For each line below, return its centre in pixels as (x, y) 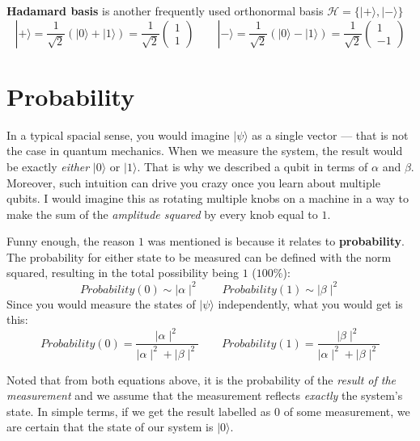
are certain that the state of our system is (110, 427)
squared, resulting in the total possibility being (123, 273)
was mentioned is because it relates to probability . (276, 241)
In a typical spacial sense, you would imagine (118, 134)
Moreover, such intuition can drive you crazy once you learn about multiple (193, 182)
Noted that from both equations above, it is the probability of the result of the (202, 379)
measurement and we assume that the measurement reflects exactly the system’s (205, 395)
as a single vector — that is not (330, 134)
